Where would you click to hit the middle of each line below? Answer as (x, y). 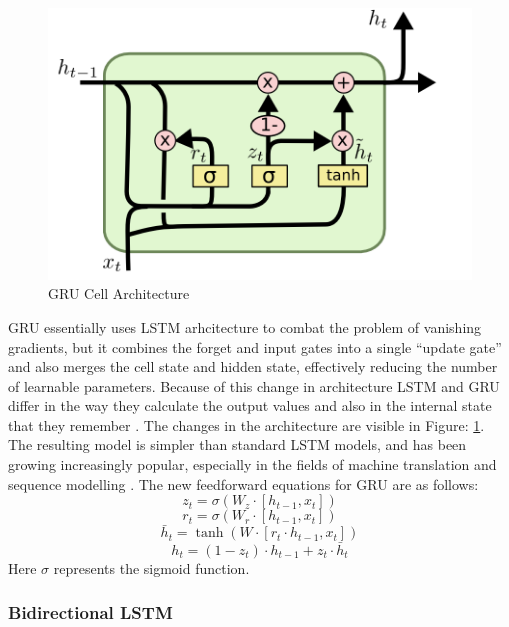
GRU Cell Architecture (119, 293)
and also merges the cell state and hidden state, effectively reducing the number (253, 366)
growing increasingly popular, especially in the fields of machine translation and (252, 464)
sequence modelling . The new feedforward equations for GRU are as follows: (243, 483)
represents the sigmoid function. (151, 567)
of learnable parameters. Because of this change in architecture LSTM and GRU (254, 385)
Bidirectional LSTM (90, 612)
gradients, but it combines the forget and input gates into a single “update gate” (255, 346)
